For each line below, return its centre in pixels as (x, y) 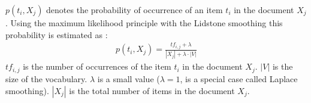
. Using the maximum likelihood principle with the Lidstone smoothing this (144, 23)
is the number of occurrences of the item (97, 66)
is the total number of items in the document (152, 90)
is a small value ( (129, 78)
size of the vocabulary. (46, 78)
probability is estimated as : (57, 34)
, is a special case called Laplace (239, 78)
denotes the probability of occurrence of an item (135, 10)
